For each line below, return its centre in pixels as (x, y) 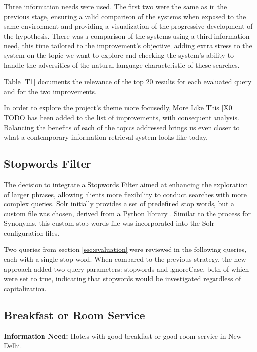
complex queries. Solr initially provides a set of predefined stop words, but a (119, 204)
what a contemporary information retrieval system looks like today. (106, 137)
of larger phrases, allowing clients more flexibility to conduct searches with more (125, 194)
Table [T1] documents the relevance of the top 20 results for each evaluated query (128, 81)
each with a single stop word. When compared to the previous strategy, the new (125, 259)
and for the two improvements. (50, 91)
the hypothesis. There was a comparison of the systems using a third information (127, 35)
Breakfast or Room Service (75, 315)
